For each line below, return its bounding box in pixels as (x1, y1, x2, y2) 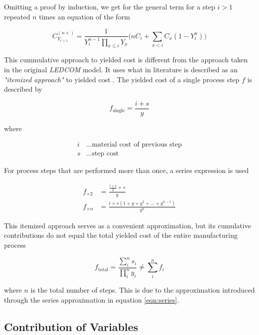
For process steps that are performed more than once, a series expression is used (4, 165, 249, 175)
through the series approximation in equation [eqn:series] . (4, 294, 179, 305)
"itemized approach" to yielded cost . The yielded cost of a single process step (4, 74, 240, 84)
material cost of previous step (92, 141, 182, 149)
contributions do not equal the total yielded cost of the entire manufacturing (4, 230, 238, 240)
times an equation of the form (39, 11, 130, 21)
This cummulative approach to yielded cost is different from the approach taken (4, 54, 248, 65)
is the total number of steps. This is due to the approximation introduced (30, 285, 255, 295)
